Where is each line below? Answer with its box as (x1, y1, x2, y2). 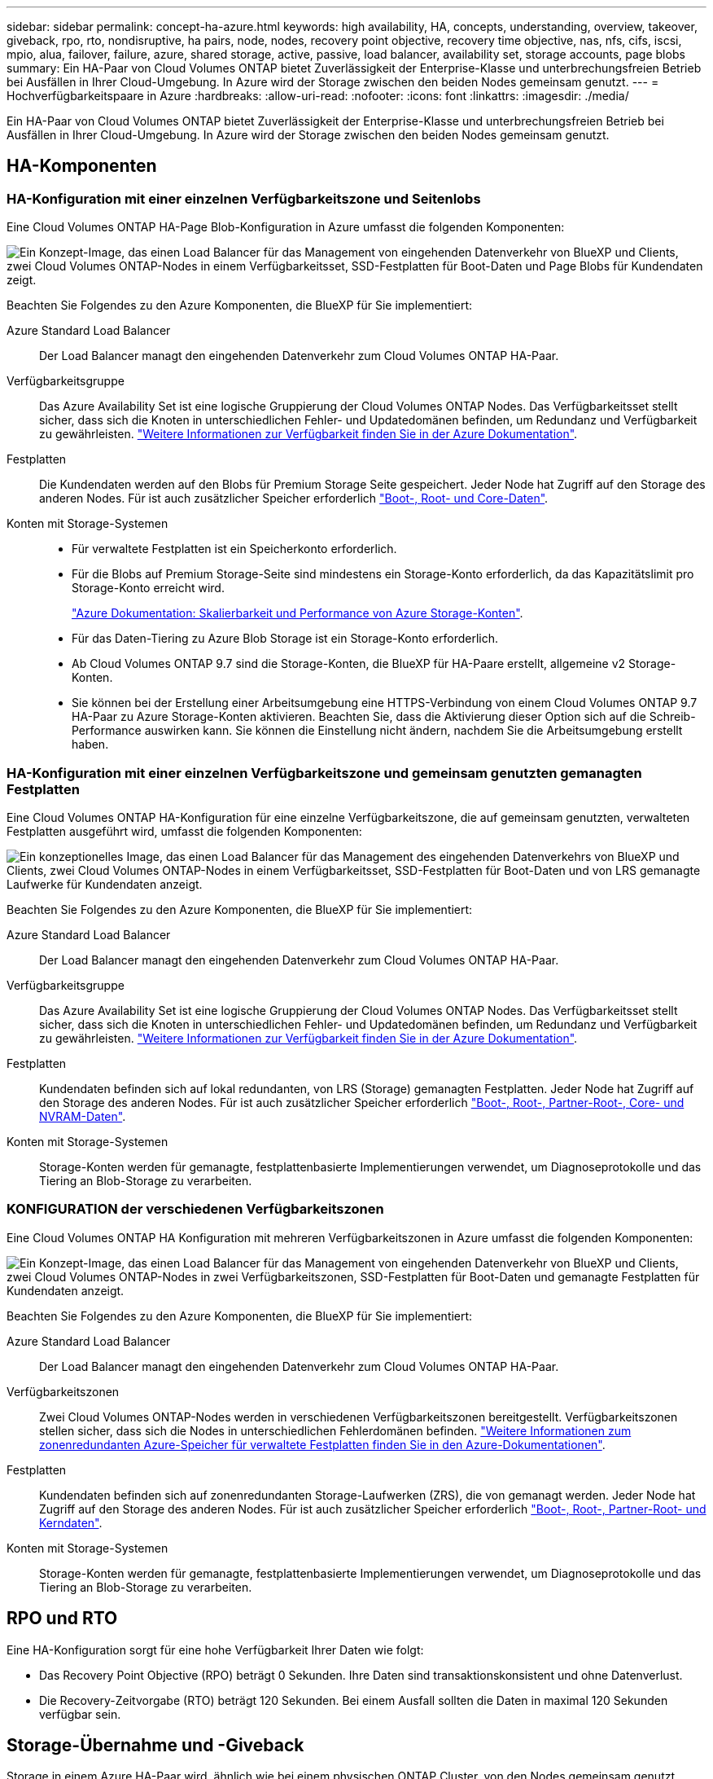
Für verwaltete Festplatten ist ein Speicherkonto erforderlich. (72, 542, 397, 556)
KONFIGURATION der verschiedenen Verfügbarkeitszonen (7, 1201, 384, 1218)
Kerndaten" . (39, 1515, 103, 1530)
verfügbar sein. (39, 1707, 121, 1721)
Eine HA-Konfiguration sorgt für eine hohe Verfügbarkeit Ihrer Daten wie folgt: (7, 1642, 424, 1657)
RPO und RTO (7, 1608, 118, 1629)
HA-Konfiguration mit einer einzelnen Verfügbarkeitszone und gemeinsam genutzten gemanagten (7, 764, 642, 781)
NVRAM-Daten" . (39, 1109, 126, 1123)
